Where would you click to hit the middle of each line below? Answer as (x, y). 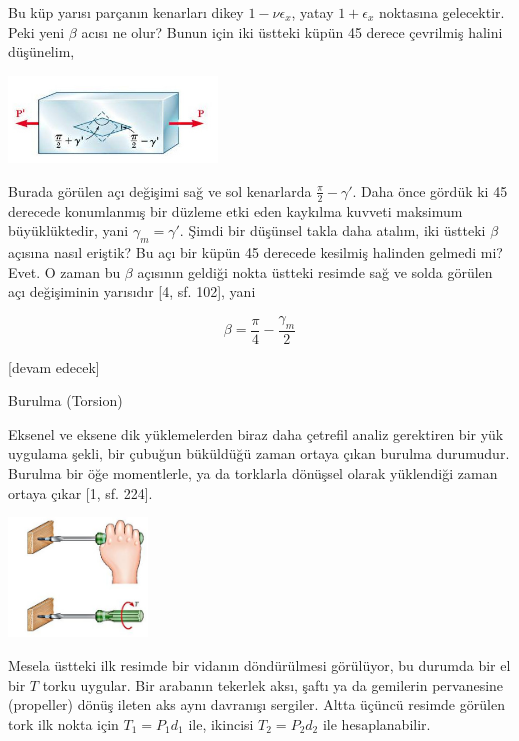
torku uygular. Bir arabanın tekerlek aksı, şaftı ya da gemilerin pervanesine (273, 684)
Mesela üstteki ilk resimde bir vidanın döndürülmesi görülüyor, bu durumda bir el (259, 664)
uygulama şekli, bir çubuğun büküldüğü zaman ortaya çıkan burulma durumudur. (259, 453)
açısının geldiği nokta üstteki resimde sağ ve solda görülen (315, 271)
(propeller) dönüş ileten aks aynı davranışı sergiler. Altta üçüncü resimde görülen (256, 704)
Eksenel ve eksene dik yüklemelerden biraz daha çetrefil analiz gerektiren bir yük (256, 433)
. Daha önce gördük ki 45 (430, 190)
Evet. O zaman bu (64, 271)
